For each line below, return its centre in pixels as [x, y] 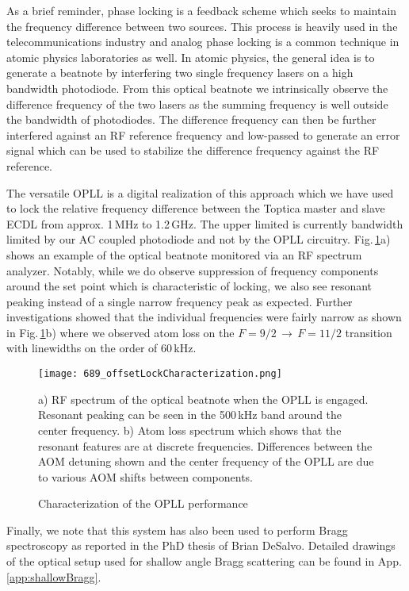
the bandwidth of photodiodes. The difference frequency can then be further [191, 119]
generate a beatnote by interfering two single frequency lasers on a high [180, 73]
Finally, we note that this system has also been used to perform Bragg [177, 530]
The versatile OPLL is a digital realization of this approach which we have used [200, 192]
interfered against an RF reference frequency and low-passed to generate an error [203, 134]
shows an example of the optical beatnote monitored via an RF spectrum [184, 254]
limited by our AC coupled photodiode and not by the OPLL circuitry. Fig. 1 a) [199, 239]
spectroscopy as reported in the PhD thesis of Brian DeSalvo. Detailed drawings [201, 545]
